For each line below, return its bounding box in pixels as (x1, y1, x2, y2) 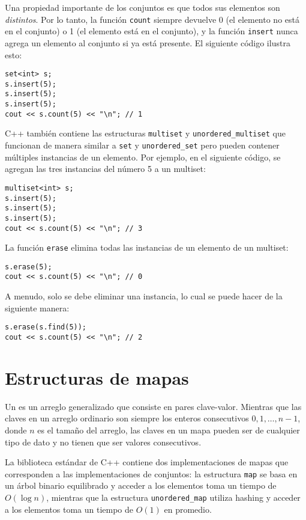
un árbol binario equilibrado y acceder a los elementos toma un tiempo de (5, 479, 277, 492)
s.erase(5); (5, 262, 52, 271)
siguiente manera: (5, 301, 70, 314)
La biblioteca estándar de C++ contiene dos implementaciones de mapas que (5, 456, 289, 468)
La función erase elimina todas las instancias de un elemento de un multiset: (5, 241, 289, 254)
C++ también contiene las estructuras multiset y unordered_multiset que (5, 127, 286, 139)
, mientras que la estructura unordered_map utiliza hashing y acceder (46, 491, 301, 503)
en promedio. (164, 503, 212, 515)
